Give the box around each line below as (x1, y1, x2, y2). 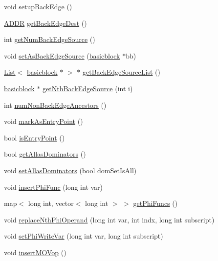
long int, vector (28, 198, 74, 208)
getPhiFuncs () (133, 198, 178, 208)
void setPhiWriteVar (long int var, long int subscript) (4, 231, 163, 241)
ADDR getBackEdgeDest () (4, 18, 87, 28)
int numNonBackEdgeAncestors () (4, 100, 107, 110)
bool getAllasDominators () (4, 149, 86, 159)
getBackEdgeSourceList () (82, 67, 160, 77)
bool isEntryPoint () (4, 132, 65, 142)
